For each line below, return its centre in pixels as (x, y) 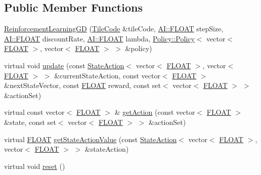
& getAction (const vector (155, 112)
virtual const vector (34, 112)
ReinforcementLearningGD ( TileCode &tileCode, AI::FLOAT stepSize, (114, 29)
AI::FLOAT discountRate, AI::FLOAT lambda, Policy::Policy (99, 38)
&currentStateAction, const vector (107, 75)
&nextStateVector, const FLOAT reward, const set (82, 85)
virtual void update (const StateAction (64, 65)
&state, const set (30, 122)
